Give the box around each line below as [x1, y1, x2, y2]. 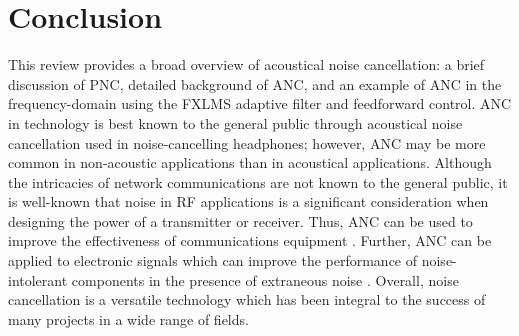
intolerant [8, 269, 68, 290]
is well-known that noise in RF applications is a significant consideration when [8, 191, 489, 212]
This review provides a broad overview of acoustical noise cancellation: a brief [8, 54, 485, 75]
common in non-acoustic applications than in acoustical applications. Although [8, 152, 492, 173]
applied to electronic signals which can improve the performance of [8, 250, 418, 271]
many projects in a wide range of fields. [8, 308, 249, 329]
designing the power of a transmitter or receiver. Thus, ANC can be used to [8, 210, 473, 231]
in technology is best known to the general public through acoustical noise [8, 112, 463, 133]
